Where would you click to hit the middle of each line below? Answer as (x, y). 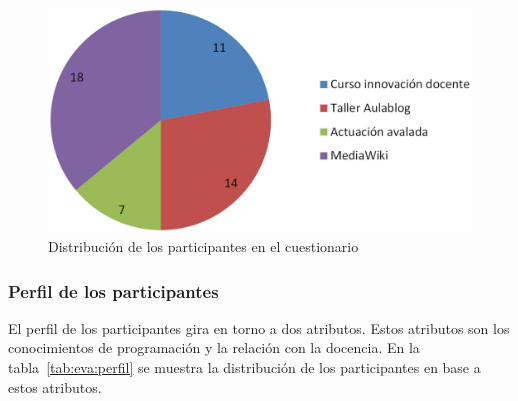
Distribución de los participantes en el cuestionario (203, 246)
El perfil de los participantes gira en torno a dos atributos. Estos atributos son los (259, 327)
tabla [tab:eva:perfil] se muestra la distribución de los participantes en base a (244, 367)
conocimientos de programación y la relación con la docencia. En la (214, 347)
